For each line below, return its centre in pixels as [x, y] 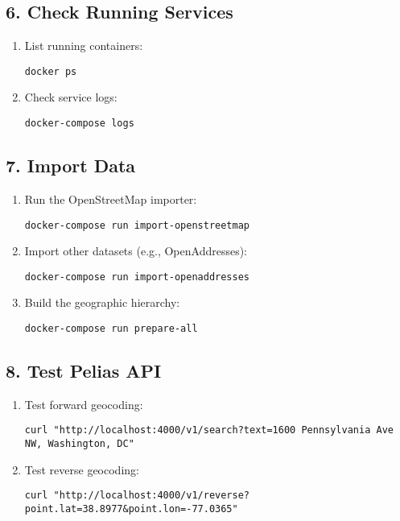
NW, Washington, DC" [79, 444]
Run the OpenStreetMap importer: [111, 198]
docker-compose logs [79, 124]
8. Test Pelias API [84, 371]
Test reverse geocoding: [82, 469]
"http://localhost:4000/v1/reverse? [151, 496]
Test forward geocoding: [84, 404]
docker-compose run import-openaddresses [137, 277]
